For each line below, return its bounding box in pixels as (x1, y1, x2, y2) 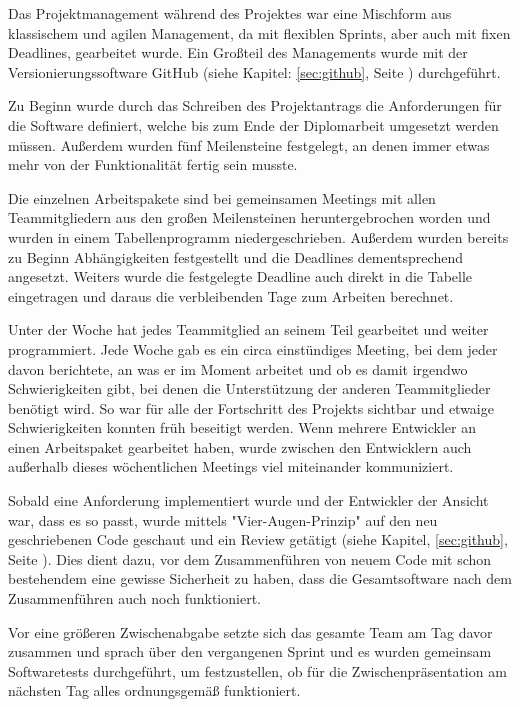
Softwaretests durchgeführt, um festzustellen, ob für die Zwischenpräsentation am (8, 660, 507, 681)
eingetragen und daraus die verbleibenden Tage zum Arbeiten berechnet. (8, 285, 454, 306)
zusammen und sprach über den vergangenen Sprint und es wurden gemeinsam (8, 641, 492, 662)
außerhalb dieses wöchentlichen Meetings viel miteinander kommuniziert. (8, 456, 454, 477)
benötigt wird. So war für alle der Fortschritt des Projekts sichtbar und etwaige (8, 397, 494, 418)
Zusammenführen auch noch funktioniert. (8, 588, 261, 609)
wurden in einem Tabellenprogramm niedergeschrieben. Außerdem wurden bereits (8, 226, 509, 247)
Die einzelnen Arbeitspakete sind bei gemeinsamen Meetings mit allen (8, 187, 436, 208)
